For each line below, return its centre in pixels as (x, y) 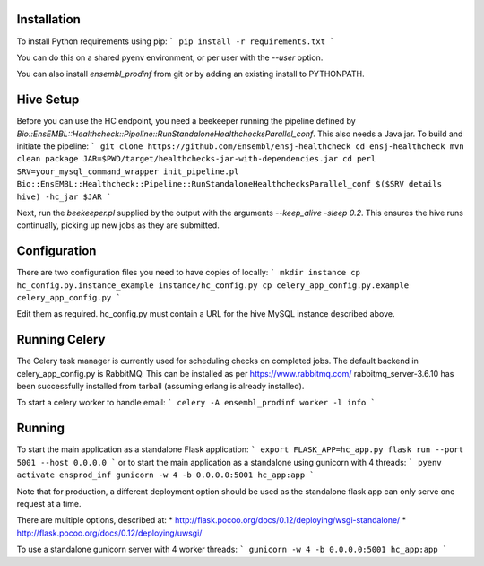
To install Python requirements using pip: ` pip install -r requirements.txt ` (176, 41)
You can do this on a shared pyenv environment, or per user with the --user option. (170, 57)
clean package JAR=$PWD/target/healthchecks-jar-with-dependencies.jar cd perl (196, 159)
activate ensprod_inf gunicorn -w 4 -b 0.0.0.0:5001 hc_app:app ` (166, 475)
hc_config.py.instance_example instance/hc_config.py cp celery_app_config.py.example (213, 285)
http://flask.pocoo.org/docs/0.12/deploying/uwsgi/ (109, 533)
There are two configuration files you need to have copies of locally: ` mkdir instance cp (188, 273)
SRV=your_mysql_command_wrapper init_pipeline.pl (128, 171)
